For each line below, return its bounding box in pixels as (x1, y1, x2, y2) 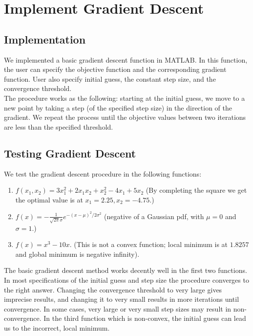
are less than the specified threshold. (4, 121, 113, 132)
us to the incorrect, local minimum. (4, 322, 110, 333)
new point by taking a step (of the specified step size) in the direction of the (4, 102, 232, 112)
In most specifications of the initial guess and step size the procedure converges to (4, 274, 249, 285)
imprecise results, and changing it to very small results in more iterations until (4, 294, 239, 304)
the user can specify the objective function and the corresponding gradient (4, 64, 227, 74)
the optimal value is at (15, 194, 83, 204)
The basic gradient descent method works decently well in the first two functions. (4, 265, 247, 275)
